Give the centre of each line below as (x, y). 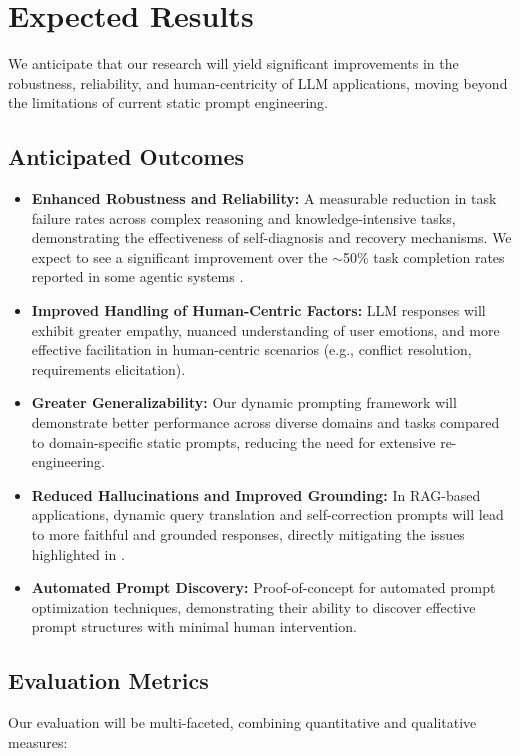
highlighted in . (78, 553)
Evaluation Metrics (108, 680)
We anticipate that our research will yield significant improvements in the (233, 63)
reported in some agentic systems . (137, 276)
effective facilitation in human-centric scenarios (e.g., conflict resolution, (251, 349)
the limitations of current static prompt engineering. (168, 102)
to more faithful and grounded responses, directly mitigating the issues (248, 534)
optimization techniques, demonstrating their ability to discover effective (253, 606)
